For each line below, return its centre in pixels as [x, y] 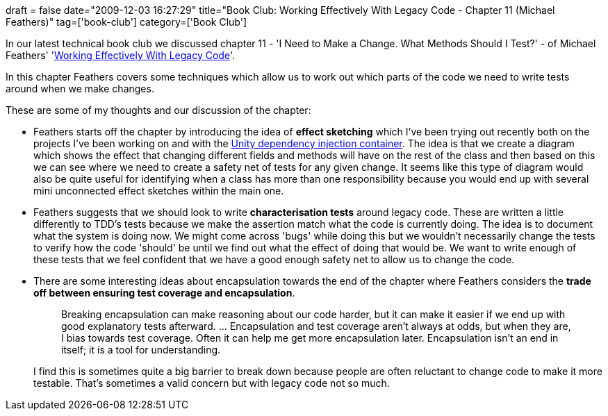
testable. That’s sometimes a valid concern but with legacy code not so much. [212, 383]
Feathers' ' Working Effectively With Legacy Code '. [120, 55]
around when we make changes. [80, 89]
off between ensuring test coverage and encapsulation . [164, 293]
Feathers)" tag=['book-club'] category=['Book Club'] [126, 22]
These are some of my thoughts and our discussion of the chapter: [158, 110]
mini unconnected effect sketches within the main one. [159, 191]
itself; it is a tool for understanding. [141, 350]
